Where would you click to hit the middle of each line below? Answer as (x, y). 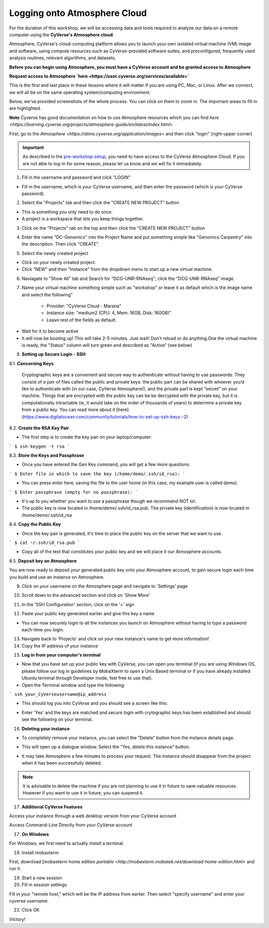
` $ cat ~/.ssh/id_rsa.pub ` (45, 542)
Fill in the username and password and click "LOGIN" (76, 177)
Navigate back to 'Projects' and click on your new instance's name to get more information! (115, 639)
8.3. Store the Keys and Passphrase (47, 455)
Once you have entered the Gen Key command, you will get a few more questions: (106, 464)
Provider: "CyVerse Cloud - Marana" (84, 306)
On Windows (35, 834)
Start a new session (42, 878)
